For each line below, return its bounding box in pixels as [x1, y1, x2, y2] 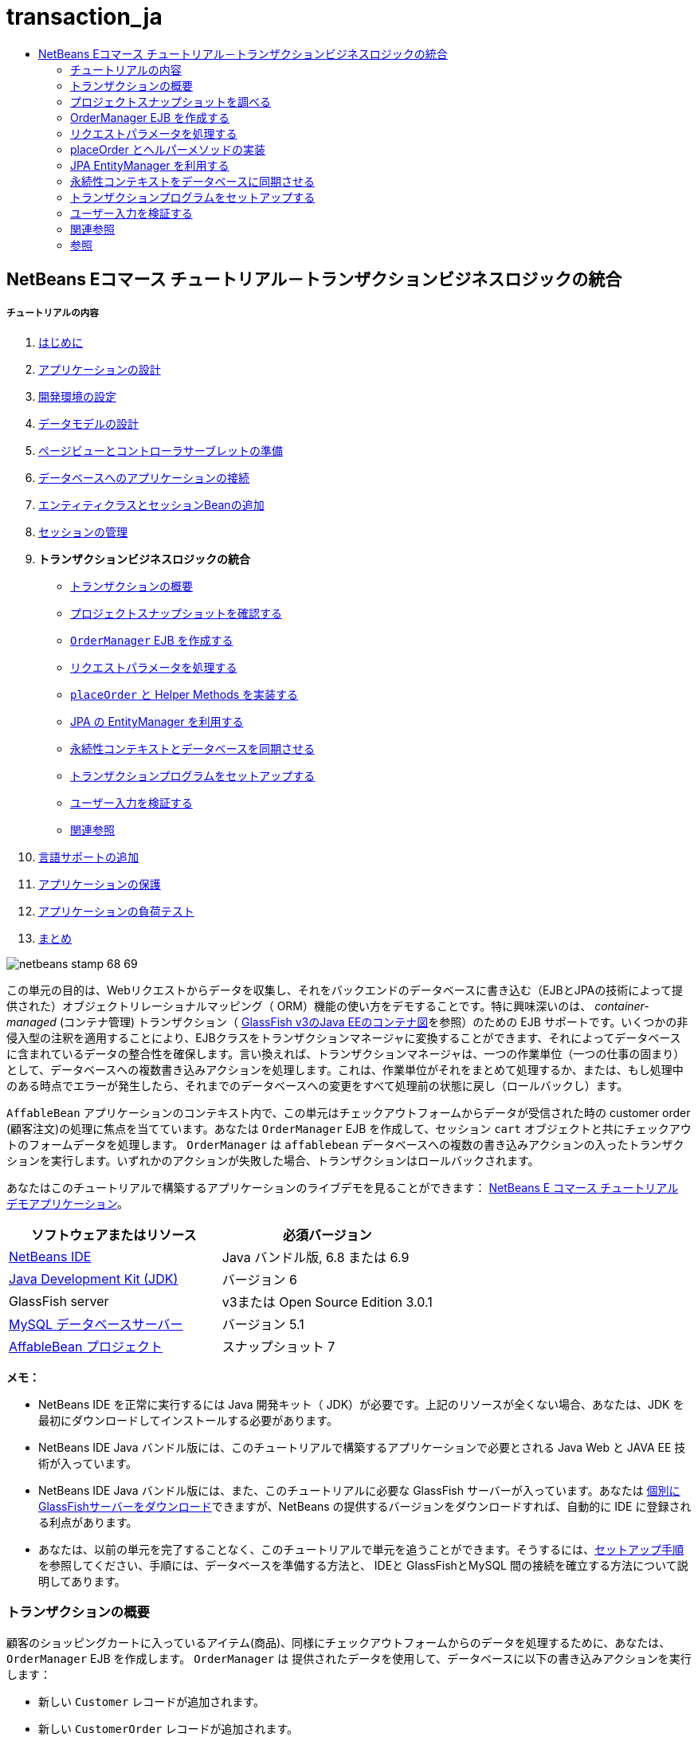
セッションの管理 [38, 524, 127, 539]
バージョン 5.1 [222, 1315, 304, 1332]
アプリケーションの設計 [38, 362, 161, 376]
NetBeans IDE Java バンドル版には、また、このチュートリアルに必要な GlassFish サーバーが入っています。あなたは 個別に [38, 1483, 680, 1497]
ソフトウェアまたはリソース [31, 1226, 197, 1243]
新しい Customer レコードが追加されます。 [38, 1694, 265, 1708]
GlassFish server [9, 1292, 109, 1309]
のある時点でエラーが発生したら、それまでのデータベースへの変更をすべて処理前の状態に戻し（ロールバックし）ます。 [6, 1078, 629, 1092]
